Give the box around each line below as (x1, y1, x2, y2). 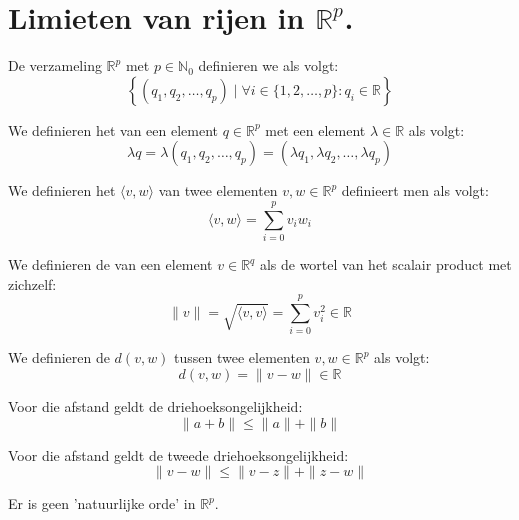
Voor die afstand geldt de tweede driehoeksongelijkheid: (8, 444, 349, 465)
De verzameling (8, 55, 102, 76)
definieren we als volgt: (198, 55, 339, 76)
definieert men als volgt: (341, 180, 489, 201)
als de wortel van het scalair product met (259, 254, 512, 275)
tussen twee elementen (174, 347, 310, 368)
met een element (265, 119, 366, 140)
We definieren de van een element (8, 254, 213, 275)
